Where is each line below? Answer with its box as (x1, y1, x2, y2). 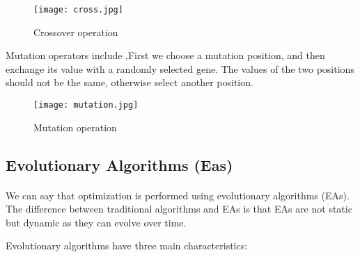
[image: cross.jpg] (33, 5, 123, 15)
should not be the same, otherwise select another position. (6, 75, 253, 90)
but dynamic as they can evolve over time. (6, 215, 187, 229)
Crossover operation (33, 24, 118, 39)
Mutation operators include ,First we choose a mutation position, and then (6, 48, 325, 63)
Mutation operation (33, 119, 117, 134)
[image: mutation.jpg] (33, 100, 139, 110)
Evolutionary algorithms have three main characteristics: (6, 238, 248, 253)
